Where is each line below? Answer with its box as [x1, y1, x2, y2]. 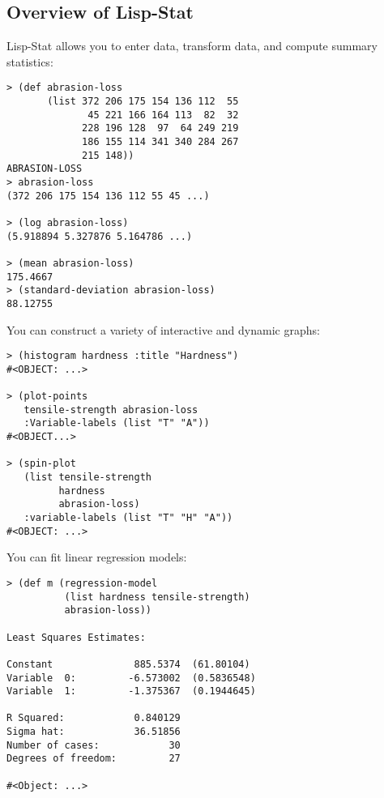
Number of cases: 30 [6, 739, 181, 751]
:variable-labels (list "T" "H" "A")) [23, 512, 233, 524]
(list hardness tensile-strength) [64, 591, 250, 603]
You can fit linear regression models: [6, 548, 187, 565]
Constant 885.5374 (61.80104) [6, 658, 250, 670]
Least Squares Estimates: [6, 631, 146, 643]
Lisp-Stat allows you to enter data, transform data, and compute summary [6, 37, 378, 54]
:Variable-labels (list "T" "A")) [23, 417, 210, 429]
